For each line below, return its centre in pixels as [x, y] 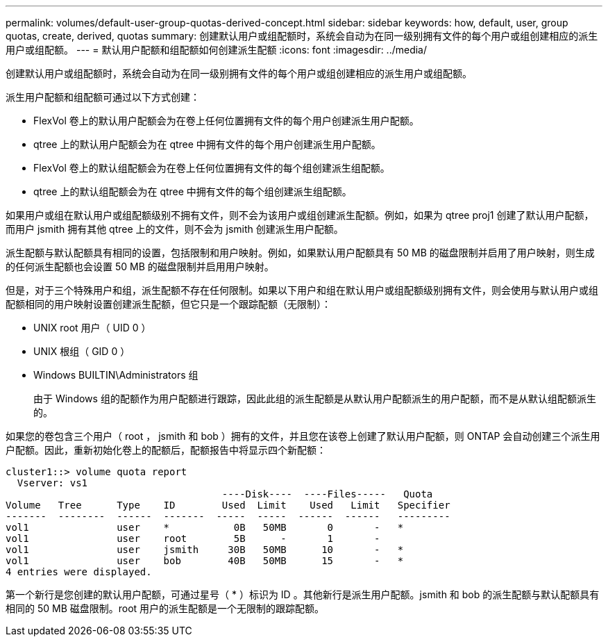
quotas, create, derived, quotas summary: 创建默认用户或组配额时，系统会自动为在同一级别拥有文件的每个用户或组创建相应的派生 [302, 36]
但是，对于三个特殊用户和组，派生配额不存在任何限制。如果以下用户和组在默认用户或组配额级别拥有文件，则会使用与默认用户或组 [302, 290]
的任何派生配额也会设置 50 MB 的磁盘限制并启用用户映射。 [140, 266]
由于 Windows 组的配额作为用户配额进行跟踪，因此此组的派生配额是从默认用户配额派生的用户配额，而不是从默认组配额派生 [315, 398]
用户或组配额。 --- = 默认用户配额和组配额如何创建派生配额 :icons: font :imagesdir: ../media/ [217, 50]
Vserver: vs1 [52, 483]
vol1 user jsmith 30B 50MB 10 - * [205, 550]
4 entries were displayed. [79, 572]
